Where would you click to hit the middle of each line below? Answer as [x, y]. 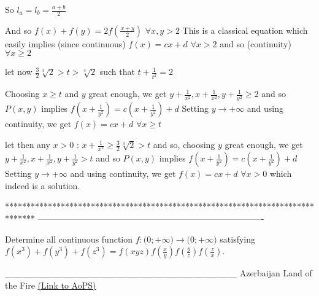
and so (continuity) [256, 43]
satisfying [237, 239]
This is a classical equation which [245, 30]
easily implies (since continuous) [65, 43]
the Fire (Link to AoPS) [51, 285]
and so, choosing [184, 145]
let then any [28, 145]
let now [19, 72]
